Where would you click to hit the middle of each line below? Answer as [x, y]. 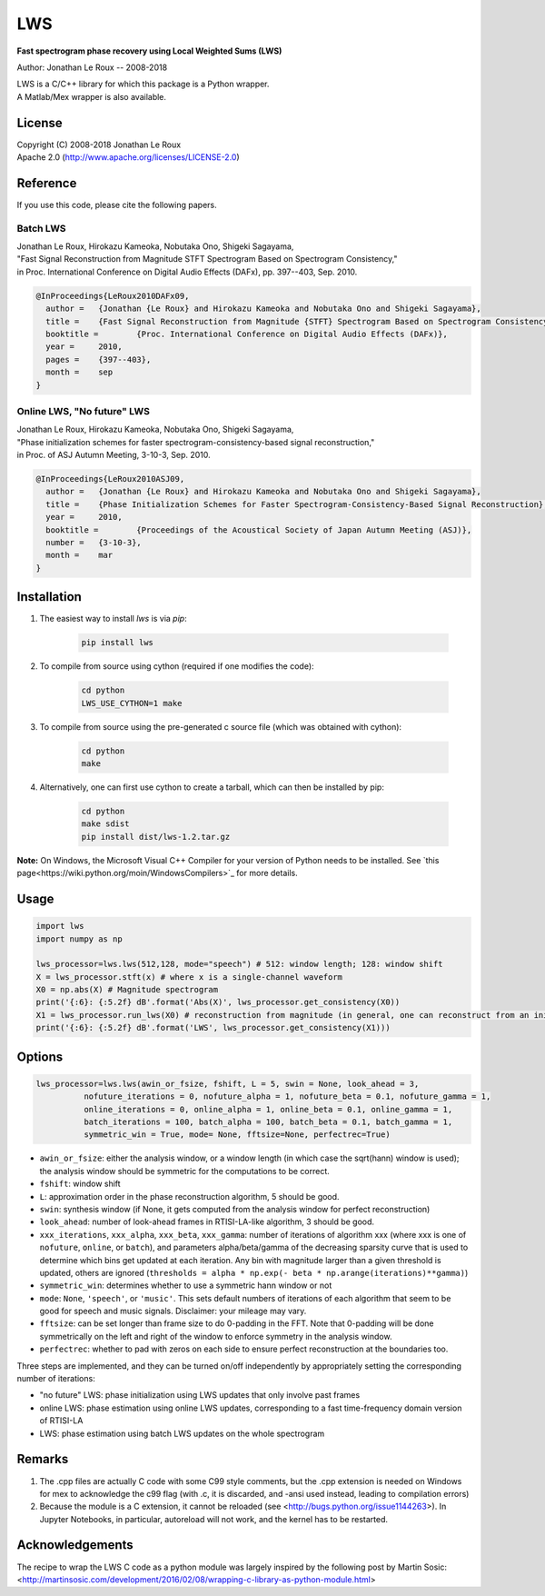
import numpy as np [79, 939]
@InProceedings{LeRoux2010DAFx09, [113, 296]
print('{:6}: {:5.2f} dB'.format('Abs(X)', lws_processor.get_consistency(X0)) [218, 1002]
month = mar [79, 555]
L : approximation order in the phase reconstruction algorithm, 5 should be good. [189, 1196]
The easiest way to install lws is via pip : [113, 619]
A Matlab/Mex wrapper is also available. [92, 96]
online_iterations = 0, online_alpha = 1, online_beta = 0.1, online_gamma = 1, [268, 1109]
